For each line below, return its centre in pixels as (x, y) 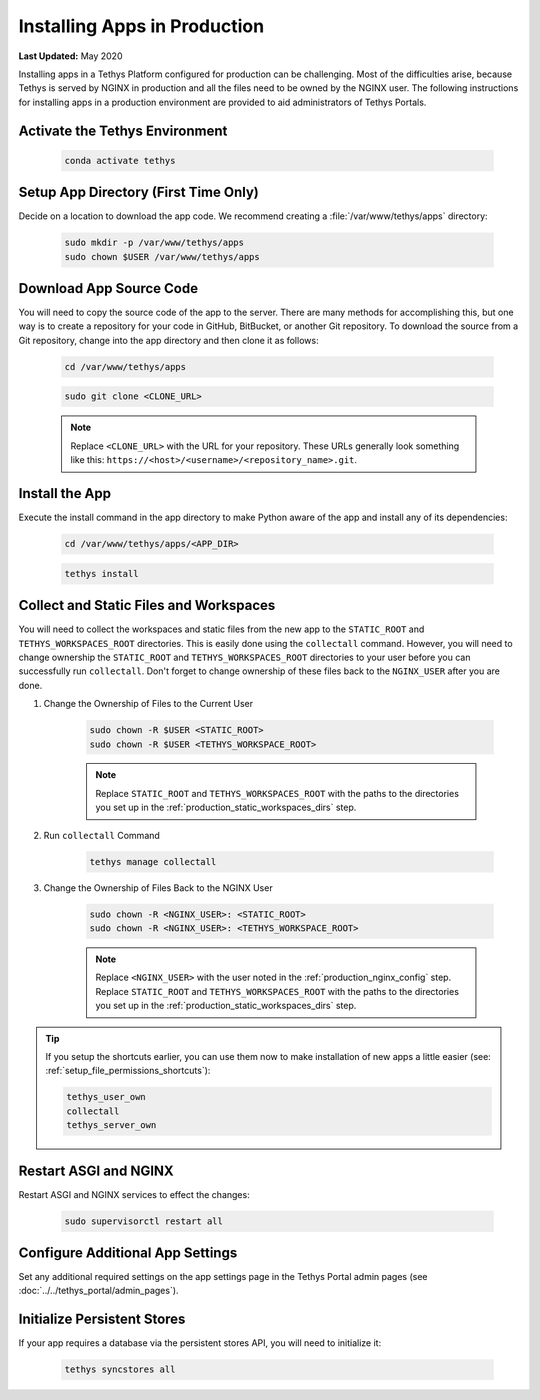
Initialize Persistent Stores (102, 1319)
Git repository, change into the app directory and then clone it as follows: (168, 340)
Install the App (65, 493)
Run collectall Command (101, 835)
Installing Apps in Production (141, 26)
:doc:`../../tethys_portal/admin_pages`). (98, 1291)
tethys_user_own (106, 1097)
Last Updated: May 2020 (70, 56)
